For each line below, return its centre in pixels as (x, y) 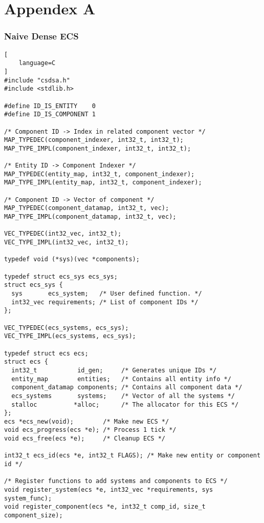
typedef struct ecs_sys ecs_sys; (61, 276)
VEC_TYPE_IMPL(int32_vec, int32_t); (67, 243)
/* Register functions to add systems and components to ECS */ (116, 481)
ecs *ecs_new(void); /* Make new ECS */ (87, 421)
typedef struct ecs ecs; (46, 353)
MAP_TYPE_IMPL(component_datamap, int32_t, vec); (90, 217)
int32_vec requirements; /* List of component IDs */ (105, 302)
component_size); (34, 516)
